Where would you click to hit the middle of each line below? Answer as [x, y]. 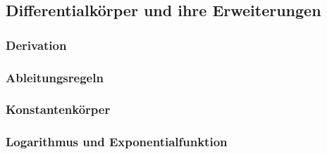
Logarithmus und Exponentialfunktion [117, 142]
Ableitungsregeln [55, 77]
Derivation [36, 45]
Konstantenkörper [58, 109]
